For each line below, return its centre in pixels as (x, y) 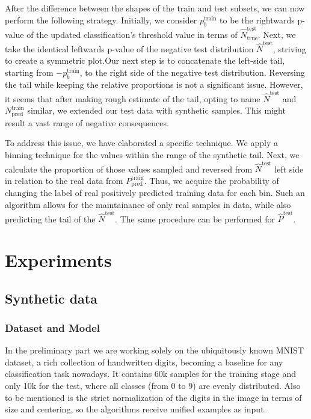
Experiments (58, 260)
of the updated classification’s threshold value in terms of (132, 35)
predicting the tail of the (50, 219)
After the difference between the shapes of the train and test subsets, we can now (155, 8)
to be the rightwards (257, 20)
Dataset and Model (53, 327)
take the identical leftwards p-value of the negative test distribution (129, 48)
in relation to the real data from (64, 180)
